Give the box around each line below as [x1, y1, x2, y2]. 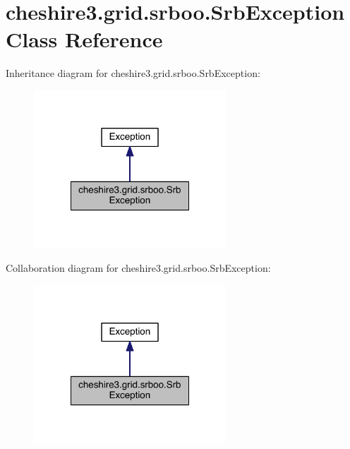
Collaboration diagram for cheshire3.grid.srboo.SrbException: [6, 261, 271, 275]
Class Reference [6, 25, 163, 54]
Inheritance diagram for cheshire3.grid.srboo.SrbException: [6, 66, 260, 80]
